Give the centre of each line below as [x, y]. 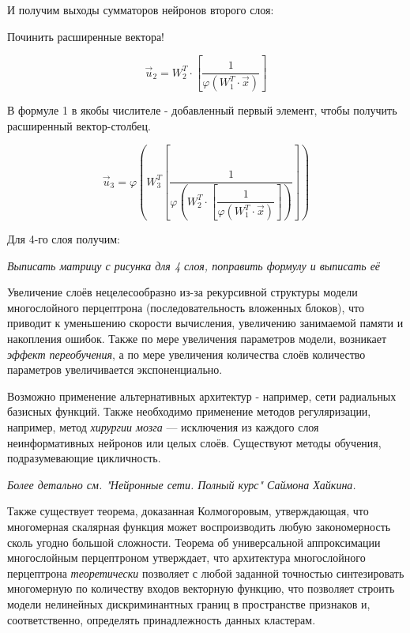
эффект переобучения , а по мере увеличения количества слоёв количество [186, 354]
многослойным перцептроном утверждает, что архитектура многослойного [186, 558]
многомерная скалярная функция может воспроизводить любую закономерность [199, 526]
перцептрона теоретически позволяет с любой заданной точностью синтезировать [206, 573]
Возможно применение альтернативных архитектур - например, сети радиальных [202, 396]
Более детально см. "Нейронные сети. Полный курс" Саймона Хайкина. [182, 484]
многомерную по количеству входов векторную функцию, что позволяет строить [201, 588]
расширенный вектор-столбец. [79, 125]
